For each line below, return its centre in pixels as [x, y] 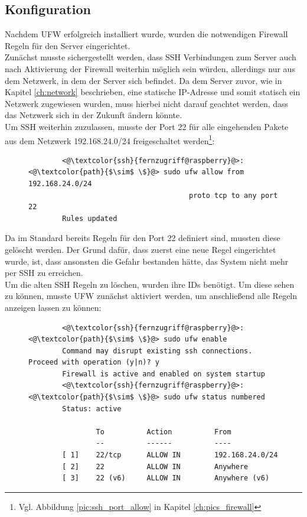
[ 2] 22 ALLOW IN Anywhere [155, 466]
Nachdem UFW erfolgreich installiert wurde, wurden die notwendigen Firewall [146, 34]
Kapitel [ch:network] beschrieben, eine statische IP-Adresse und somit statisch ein [153, 92]
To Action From [164, 432]
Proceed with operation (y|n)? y [94, 362]
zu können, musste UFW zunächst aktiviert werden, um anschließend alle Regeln [151, 296]
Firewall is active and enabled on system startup [164, 374]
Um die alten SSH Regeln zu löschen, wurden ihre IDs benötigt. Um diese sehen [150, 284]
